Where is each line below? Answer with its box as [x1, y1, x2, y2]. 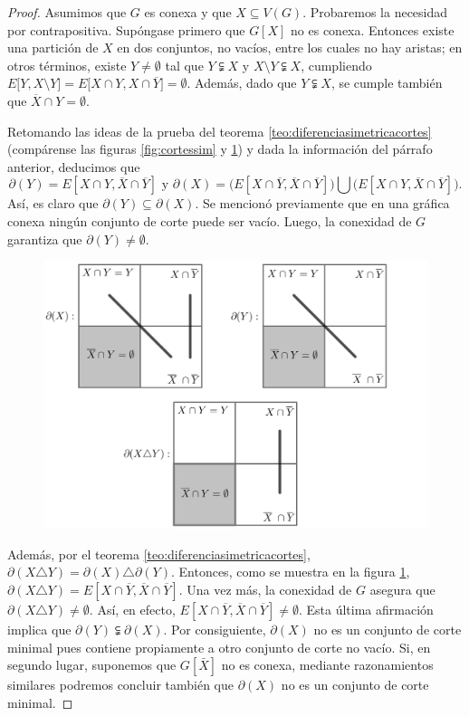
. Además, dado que [187, 73, 297, 92]
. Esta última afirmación [298, 599, 434, 618]
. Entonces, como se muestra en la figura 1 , [170, 562, 410, 581]
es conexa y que [144, 3, 232, 21]
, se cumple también [330, 73, 443, 92]
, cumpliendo [301, 55, 372, 74]
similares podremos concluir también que [7, 675, 234, 694]
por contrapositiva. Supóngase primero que [7, 20, 245, 39]
